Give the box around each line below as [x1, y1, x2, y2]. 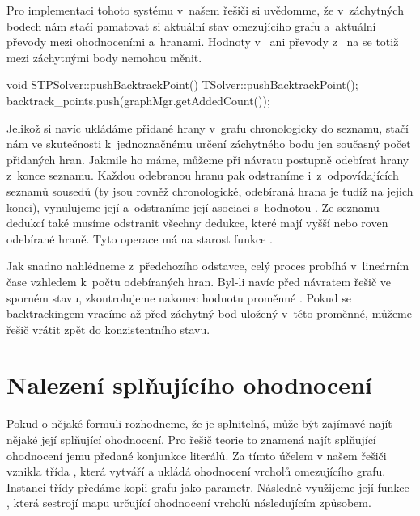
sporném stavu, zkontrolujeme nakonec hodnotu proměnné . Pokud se [6, 289, 352, 306]
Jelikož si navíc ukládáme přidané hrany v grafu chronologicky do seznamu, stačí [6, 119, 409, 136]
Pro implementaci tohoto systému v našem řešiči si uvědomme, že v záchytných [6, 2, 404, 18]
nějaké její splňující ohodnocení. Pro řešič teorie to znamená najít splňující [6, 431, 376, 447]
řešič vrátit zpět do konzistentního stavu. [6, 320, 210, 337]
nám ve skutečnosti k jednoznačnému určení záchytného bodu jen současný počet [6, 135, 411, 152]
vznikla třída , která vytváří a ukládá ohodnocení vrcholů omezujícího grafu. [6, 463, 386, 480]
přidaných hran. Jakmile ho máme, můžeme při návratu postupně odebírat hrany [6, 150, 409, 167]
